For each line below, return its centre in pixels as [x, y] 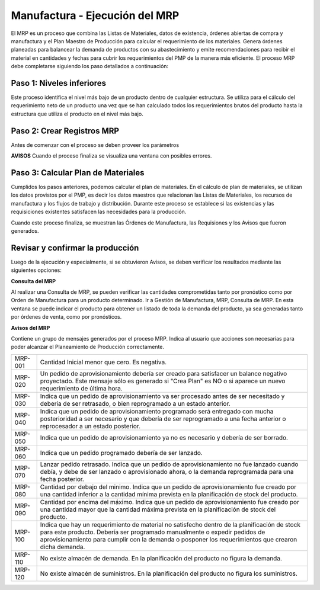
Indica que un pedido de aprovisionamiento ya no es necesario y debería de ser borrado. [164, 437]
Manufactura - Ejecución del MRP [95, 15]
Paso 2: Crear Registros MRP [65, 131]
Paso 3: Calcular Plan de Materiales [78, 173]
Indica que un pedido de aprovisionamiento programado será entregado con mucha [157, 411]
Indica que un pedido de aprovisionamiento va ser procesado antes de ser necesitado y [162, 396]
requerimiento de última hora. [81, 388]
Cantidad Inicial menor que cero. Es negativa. [103, 362]
